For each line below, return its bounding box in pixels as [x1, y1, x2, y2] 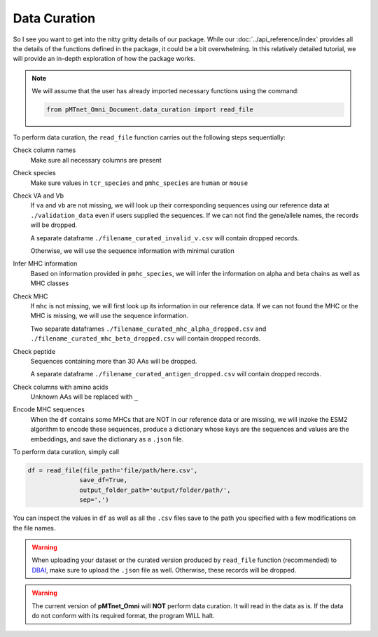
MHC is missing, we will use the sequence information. [30, 312, 189, 320]
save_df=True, [79, 477, 128, 484]
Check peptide [13, 347, 56, 355]
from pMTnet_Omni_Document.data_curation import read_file [46, 106, 253, 114]
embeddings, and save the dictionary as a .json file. [30, 434, 184, 443]
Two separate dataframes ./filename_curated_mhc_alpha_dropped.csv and [30, 324, 267, 333]
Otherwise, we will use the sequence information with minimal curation [30, 246, 234, 255]
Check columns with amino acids [13, 383, 108, 391]
